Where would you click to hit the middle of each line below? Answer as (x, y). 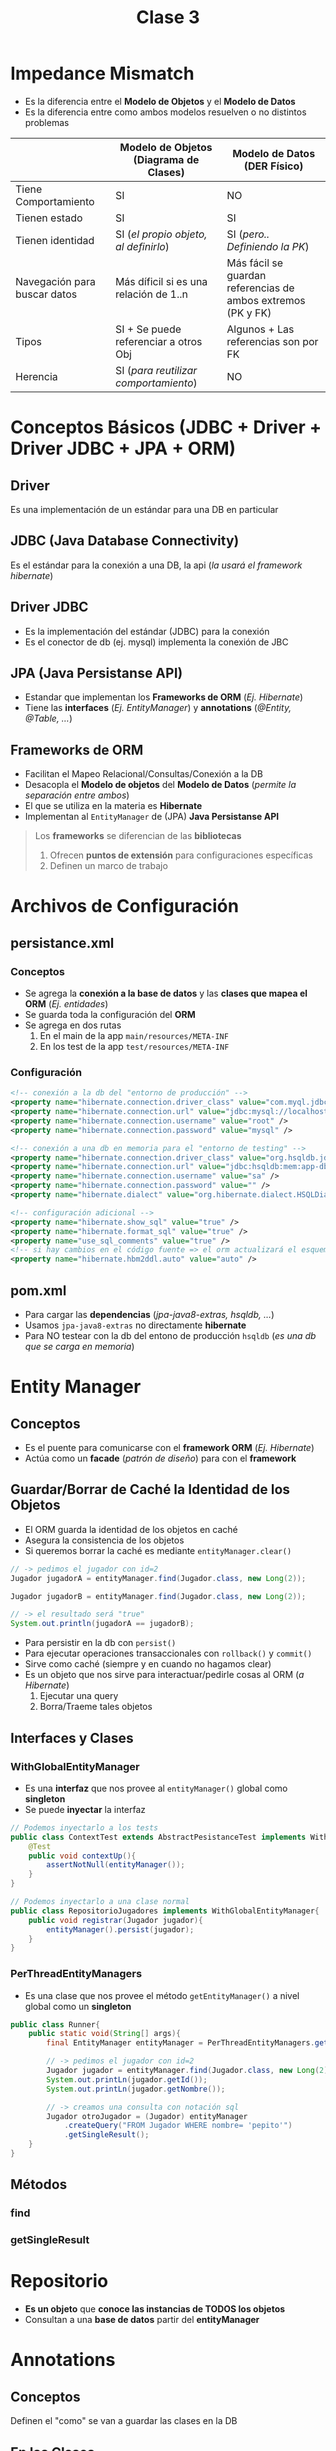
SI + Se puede (148, 329)
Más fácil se (255, 263)
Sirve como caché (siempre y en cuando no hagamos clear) (148, 1664)
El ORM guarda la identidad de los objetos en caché (131, 1529)
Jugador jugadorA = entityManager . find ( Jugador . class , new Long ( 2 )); (158, 1578)
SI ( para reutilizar (156, 370)
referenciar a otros (158, 341)
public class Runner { (55, 2024)
